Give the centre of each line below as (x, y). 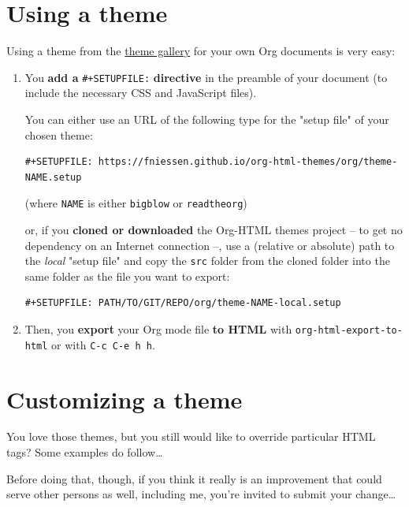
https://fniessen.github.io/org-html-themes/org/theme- (248, 162)
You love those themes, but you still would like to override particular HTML (191, 436)
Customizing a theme (125, 399)
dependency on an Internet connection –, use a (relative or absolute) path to (210, 245)
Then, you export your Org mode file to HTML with (158, 329)
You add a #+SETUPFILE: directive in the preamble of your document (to (206, 77)
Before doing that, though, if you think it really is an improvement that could (194, 478)
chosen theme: (59, 134)
